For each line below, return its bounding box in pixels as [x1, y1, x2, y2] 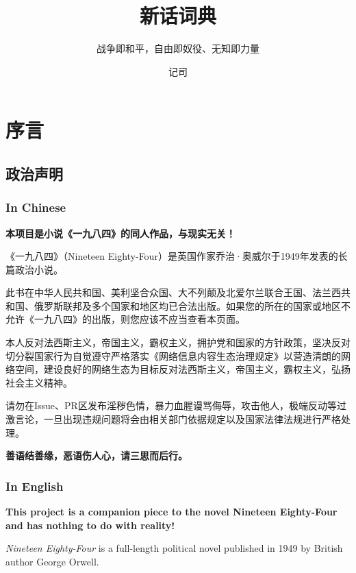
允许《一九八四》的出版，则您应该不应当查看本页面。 [5, 312, 245, 326]
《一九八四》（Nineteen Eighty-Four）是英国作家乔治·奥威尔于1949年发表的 [5, 249, 338, 263]
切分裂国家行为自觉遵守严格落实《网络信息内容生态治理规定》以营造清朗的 [5, 348, 341, 363]
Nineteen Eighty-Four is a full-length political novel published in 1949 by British [5, 541, 343, 555]
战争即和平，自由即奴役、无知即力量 [97, 41, 259, 56]
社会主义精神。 [5, 375, 73, 389]
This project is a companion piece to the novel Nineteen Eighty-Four [5, 504, 338, 519]
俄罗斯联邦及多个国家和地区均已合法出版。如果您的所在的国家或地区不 [34, 298, 351, 313]
